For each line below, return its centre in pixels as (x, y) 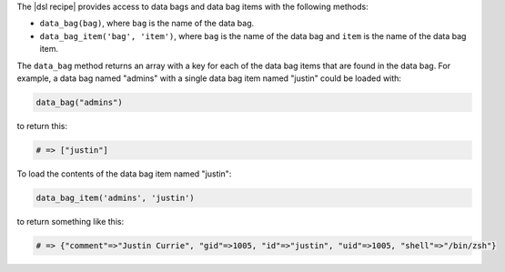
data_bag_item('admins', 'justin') (115, 197)
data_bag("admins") (79, 102)
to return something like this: (71, 221)
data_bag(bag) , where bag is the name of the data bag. (147, 24)
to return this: (42, 126)
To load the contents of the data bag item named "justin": (124, 174)
